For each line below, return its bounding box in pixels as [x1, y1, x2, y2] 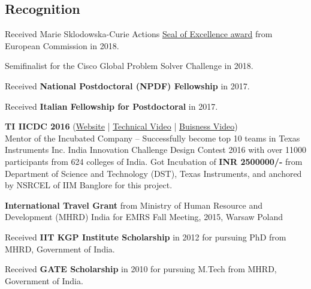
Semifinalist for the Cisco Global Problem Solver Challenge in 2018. [5, 59, 253, 72]
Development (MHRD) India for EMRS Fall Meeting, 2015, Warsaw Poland [5, 210, 283, 223]
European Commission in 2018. [5, 39, 119, 52]
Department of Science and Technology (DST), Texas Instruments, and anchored [5, 167, 302, 179]
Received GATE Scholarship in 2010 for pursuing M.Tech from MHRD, [5, 263, 277, 275]
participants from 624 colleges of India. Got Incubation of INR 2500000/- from [5, 155, 303, 167]
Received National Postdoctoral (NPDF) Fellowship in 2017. [5, 79, 250, 92]
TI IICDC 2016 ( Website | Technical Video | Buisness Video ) [5, 120, 238, 133]
